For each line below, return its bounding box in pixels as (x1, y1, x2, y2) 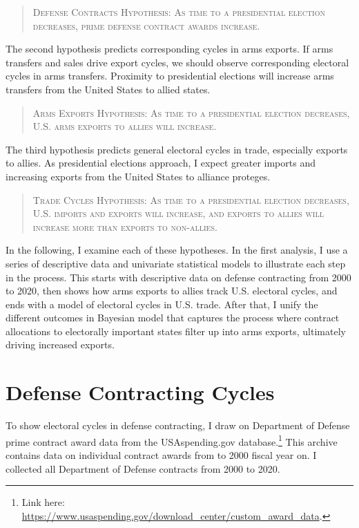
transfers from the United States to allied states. (6, 82, 211, 96)
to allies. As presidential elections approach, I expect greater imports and (6, 155, 316, 170)
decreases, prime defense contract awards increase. (32, 18, 260, 32)
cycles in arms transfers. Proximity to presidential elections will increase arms (6, 68, 334, 83)
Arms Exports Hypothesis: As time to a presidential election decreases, (32, 105, 350, 120)
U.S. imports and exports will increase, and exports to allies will (32, 206, 324, 220)
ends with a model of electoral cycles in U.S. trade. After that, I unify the (6, 296, 318, 311)
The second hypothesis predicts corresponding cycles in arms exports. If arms (6, 41, 333, 56)
